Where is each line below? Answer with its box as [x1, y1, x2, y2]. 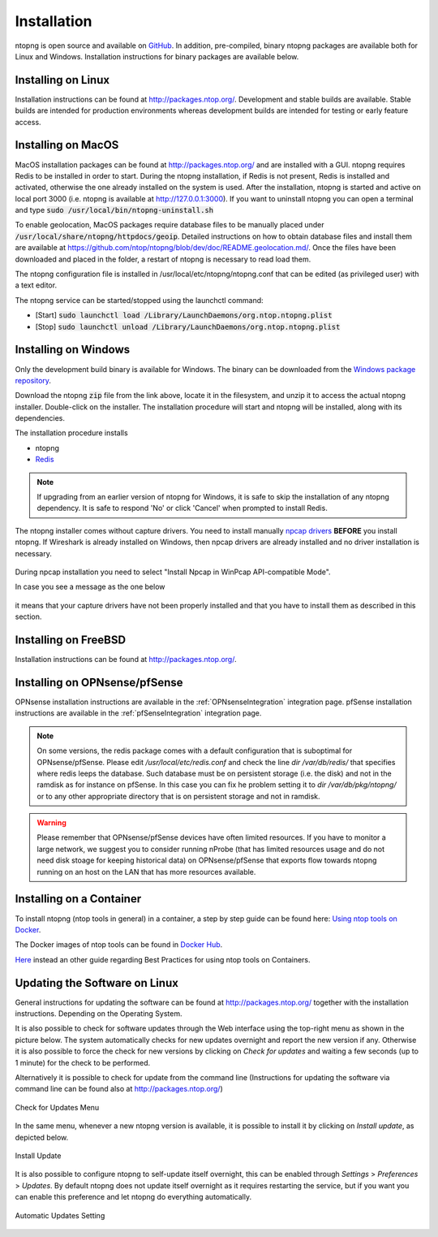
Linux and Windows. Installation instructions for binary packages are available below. [15, 51, 299, 61]
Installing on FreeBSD [15, 633, 126, 647]
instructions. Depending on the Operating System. [15, 1009, 182, 1019]
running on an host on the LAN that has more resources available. [36, 867, 256, 876]
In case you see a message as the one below [15, 582, 165, 592]
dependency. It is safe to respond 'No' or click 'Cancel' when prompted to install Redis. [36, 504, 328, 513]
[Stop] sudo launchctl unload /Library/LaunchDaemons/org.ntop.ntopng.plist [35, 322, 341, 331]
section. [15, 612, 42, 621]
